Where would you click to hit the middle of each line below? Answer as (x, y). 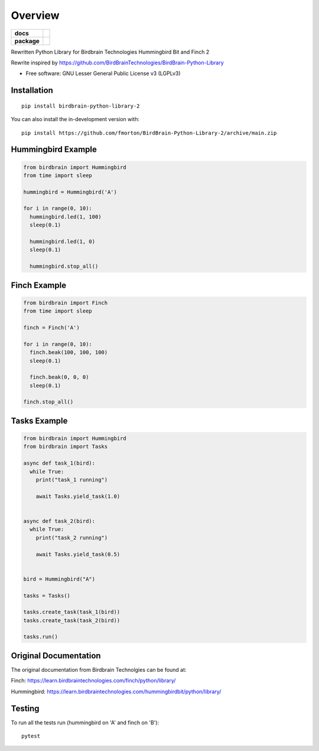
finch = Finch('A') (51, 327)
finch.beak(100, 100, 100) (69, 352)
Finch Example (39, 285)
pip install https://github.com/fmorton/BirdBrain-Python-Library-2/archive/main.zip (149, 133)
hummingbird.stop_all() (64, 266)
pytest (31, 736)
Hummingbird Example (54, 150)
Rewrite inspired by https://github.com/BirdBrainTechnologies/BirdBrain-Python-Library (117, 63)
